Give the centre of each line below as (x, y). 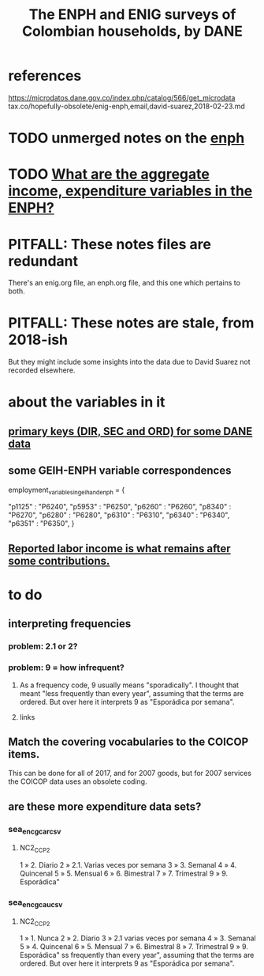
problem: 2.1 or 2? (43, 646)
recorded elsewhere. (42, 370)
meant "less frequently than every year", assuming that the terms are (132, 693)
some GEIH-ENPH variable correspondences (120, 471)
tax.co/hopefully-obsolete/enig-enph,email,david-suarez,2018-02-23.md (127, 106)
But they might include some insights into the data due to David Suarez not (129, 362)
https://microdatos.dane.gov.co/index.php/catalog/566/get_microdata (122, 97)
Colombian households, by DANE (132, 31)
